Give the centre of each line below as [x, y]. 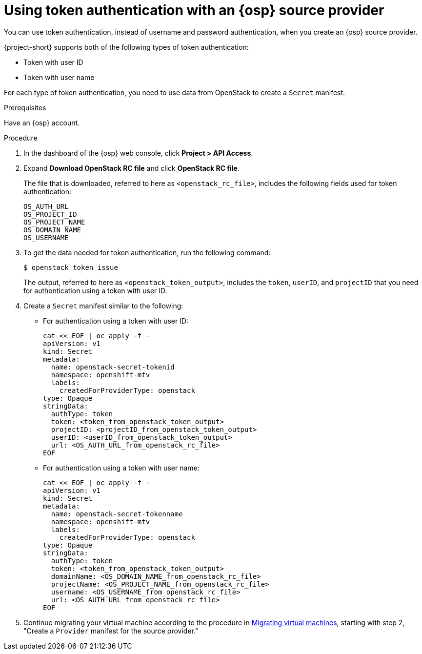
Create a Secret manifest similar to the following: [103, 306]
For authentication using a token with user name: [121, 468]
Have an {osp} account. [42, 123]
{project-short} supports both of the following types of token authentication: [126, 47]
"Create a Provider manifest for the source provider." [111, 631]
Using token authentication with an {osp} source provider [194, 10]
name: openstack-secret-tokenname [117, 514]
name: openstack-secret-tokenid [113, 367]
